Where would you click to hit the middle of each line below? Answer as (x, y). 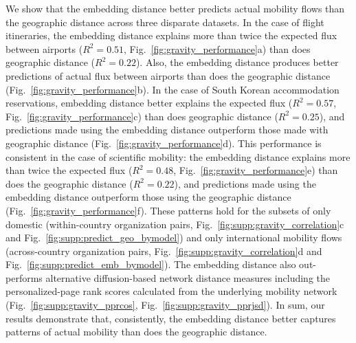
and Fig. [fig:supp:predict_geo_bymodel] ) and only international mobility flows (174, 237)
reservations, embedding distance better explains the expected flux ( (149, 103)
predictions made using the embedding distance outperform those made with (167, 130)
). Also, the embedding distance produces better (237, 62)
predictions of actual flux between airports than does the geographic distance (168, 75)
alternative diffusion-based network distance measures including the (188, 277)
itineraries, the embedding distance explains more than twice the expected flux (171, 35)
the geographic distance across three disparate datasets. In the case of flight (165, 22)
